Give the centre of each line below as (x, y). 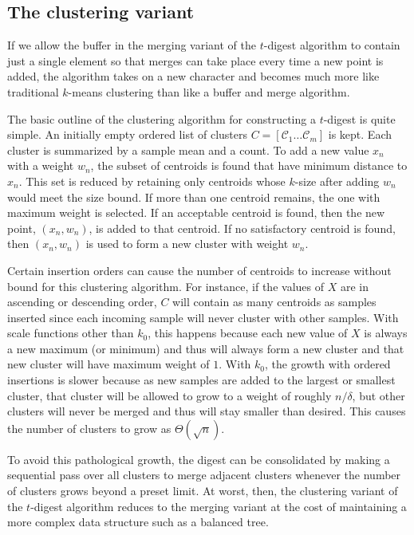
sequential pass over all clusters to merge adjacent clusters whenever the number (204, 475)
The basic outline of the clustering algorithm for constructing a (162, 118)
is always (386, 333)
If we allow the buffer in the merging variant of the (132, 45)
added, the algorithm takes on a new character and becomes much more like (193, 76)
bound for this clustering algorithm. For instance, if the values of (166, 286)
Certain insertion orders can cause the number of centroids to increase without (199, 270)
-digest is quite (359, 118)
